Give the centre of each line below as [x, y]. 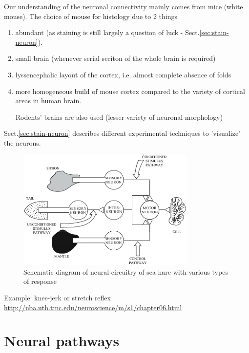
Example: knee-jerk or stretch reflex [57, 298]
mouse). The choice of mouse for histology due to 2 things [91, 16]
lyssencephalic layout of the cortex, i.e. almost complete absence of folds [123, 74]
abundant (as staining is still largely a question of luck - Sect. [107, 32]
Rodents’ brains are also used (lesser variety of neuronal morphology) [119, 117]
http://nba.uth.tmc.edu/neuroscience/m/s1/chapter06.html [93, 307]
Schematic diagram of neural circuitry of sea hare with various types [126, 271]
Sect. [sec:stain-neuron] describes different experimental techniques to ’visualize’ [122, 133]
